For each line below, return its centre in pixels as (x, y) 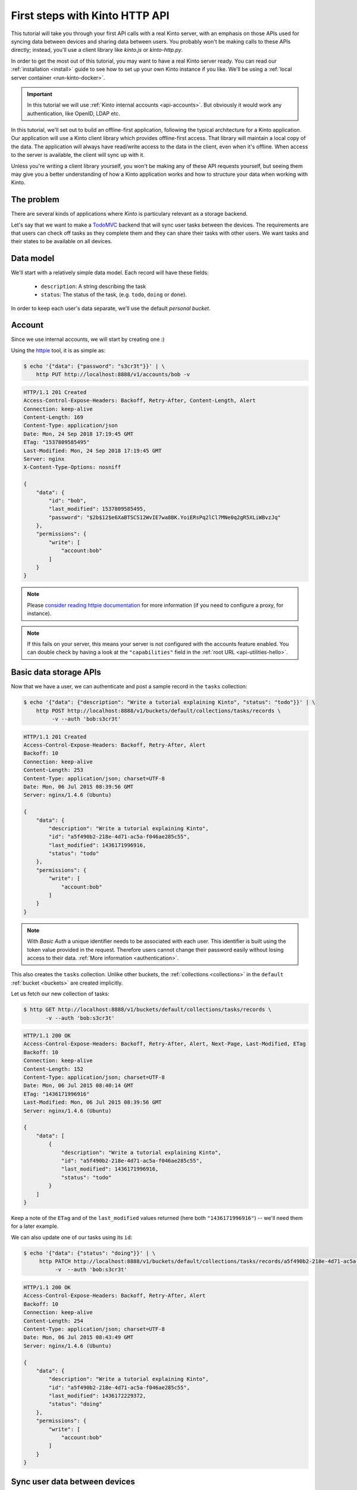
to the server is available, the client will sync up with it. (78, 155)
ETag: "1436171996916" (57, 1094)
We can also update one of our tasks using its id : (72, 1237)
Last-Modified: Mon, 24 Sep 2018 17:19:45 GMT (93, 451)
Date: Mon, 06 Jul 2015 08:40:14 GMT (79, 1086)
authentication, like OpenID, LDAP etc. (73, 113)
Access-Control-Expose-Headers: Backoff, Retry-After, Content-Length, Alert (140, 401)
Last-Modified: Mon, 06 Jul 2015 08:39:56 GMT (93, 1102)
